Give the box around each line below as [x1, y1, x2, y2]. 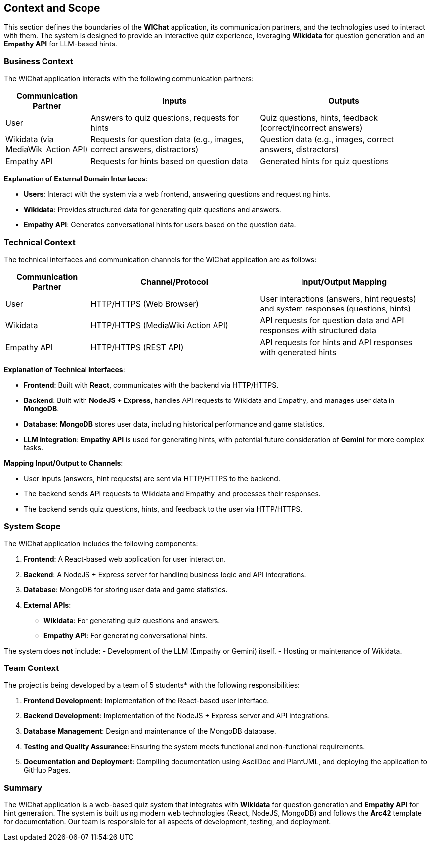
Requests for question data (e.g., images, [90, 134, 244, 145]
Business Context [4, 56, 74, 66]
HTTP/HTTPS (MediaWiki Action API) [90, 320, 228, 330]
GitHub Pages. [24, 766, 71, 775]
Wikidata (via [5, 134, 54, 145]
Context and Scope [4, 2, 100, 14]
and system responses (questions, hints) [260, 303, 411, 313]
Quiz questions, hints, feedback [260, 113, 378, 123]
